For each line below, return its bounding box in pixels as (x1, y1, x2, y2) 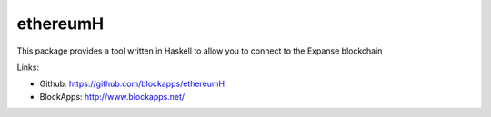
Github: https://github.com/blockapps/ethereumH (39, 78, 225, 90)
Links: (16, 62, 40, 73)
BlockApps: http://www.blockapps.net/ (39, 91, 185, 102)
